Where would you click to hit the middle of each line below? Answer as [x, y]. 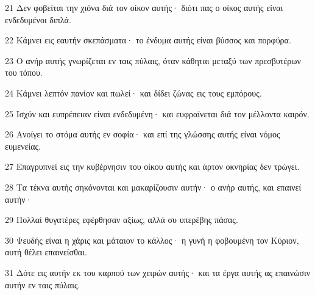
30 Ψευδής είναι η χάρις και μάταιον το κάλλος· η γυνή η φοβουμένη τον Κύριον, [152, 240]
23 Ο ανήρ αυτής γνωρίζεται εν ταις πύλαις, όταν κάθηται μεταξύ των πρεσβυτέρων [153, 60]
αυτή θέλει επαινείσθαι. [46, 252]
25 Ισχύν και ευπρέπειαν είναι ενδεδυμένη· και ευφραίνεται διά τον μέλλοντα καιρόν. [157, 113]
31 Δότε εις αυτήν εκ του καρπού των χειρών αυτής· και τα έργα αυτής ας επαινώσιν [158, 272]
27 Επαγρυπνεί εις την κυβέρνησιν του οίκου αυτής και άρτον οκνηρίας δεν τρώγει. [152, 166]
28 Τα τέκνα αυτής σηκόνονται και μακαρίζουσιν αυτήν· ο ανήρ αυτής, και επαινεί [153, 187]
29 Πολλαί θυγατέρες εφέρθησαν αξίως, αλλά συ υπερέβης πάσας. [122, 220]
